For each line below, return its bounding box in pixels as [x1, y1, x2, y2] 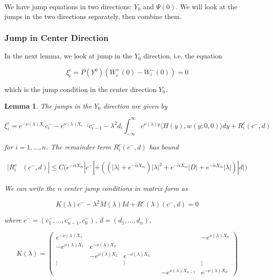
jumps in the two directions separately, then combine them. [4, 11, 182, 21]
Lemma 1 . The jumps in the [4, 100, 92, 111]
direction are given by [103, 100, 168, 111]
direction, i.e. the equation [143, 51, 222, 61]
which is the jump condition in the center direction [4, 84, 156, 94]
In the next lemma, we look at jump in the [4, 51, 133, 61]
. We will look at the [175, 1, 237, 11]
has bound [149, 142, 179, 152]
